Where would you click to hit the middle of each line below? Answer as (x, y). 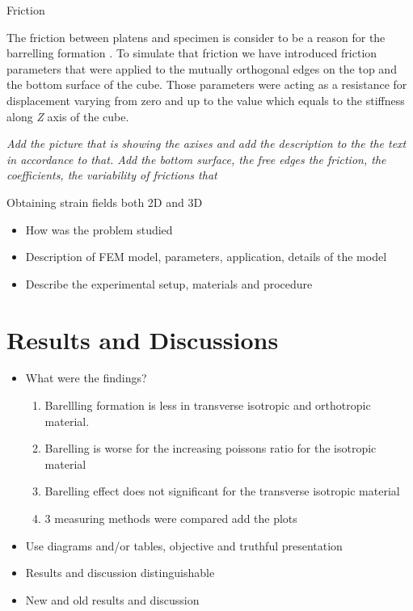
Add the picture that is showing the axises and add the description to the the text (206, 143)
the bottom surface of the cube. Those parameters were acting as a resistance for (207, 84)
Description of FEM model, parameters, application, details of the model (206, 257)
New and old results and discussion (112, 599)
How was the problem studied (99, 229)
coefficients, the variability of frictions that (112, 175)
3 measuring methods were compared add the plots (171, 518)
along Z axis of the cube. (68, 116)
